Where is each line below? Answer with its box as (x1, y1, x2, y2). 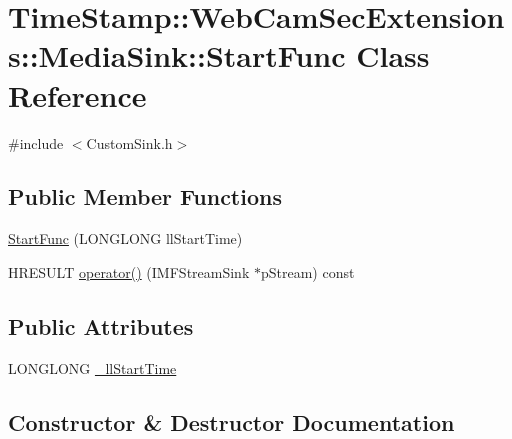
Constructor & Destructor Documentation (8, 406, 455, 437)
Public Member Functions (8, 181, 282, 212)
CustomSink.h (86, 132, 173, 153)
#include (8, 132, 64, 153)
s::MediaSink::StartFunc (8, 35, 346, 76)
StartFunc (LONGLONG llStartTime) (8, 228, 243, 249)
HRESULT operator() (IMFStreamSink (8, 261, 250, 282)
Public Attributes (8, 310, 194, 341)
